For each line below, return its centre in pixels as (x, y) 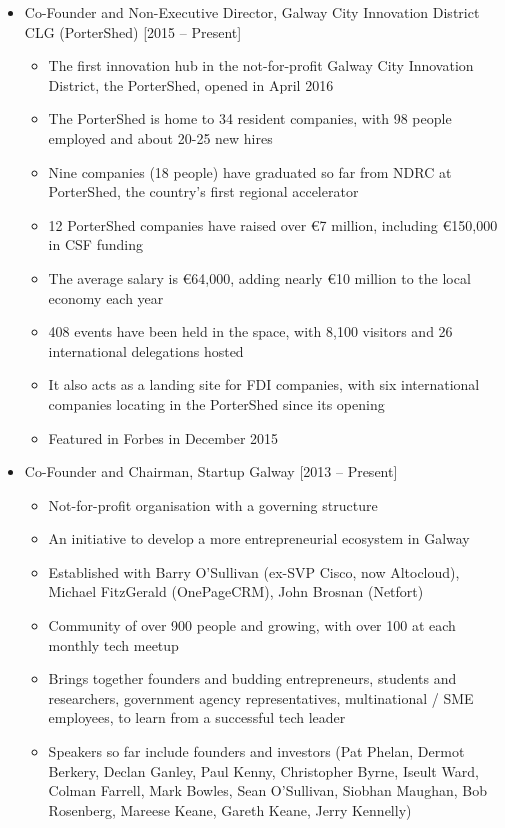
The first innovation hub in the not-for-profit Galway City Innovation (261, 65)
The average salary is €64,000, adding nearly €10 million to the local (259, 277)
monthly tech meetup (113, 644)
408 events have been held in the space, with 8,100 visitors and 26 (250, 331)
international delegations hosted (146, 350)
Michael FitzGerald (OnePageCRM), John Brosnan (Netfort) (236, 591)
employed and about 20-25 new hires (160, 137)
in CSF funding (95, 244)
